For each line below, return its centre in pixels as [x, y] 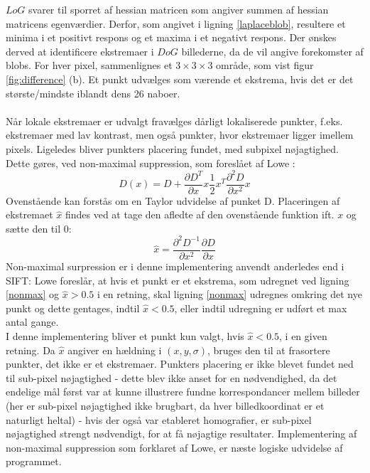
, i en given [303, 336]
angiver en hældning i [115, 350]
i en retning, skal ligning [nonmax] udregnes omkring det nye [229, 294]
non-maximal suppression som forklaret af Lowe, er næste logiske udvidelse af [174, 447]
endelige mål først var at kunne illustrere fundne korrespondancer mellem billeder [183, 392]
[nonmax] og [33, 294]
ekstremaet [29, 214]
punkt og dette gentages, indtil [73, 308]
